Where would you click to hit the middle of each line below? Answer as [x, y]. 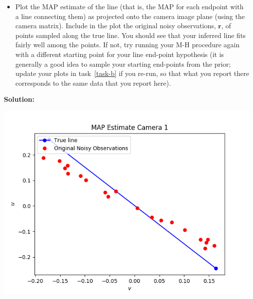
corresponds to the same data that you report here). [93, 83]
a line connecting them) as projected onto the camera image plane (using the [130, 16]
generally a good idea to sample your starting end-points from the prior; [123, 64]
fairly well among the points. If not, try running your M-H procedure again [127, 45]
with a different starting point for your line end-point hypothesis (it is [120, 54]
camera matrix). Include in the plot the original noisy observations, [116, 26]
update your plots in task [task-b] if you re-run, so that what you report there [132, 73]
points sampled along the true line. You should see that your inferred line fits [130, 35]
